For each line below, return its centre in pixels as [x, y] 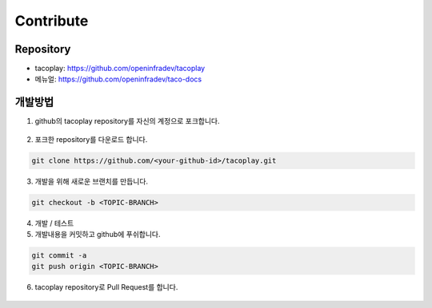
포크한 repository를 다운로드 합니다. [91, 139]
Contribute [52, 21]
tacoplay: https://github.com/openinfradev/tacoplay [120, 69]
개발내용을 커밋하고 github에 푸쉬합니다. [98, 235]
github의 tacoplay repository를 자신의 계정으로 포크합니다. [127, 121]
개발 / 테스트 [54, 223]
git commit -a [59, 256]
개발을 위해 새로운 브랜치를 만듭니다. [91, 181]
